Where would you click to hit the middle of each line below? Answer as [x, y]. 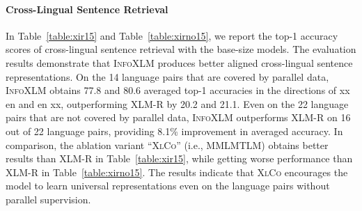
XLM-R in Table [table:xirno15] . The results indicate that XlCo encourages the [177, 172]
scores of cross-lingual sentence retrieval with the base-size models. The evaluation [181, 49]
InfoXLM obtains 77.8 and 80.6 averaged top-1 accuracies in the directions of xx [178, 90]
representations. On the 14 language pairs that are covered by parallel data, [167, 76]
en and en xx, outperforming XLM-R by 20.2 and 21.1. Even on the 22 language [177, 103]
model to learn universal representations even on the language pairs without [168, 186]
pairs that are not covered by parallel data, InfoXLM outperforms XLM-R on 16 [178, 117]
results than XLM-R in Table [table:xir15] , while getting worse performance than [179, 158]
